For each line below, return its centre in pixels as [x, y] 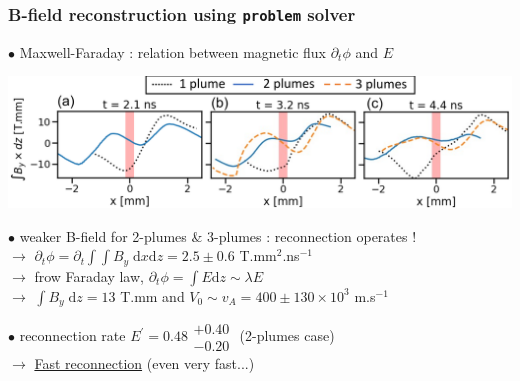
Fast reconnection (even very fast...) [144, 363]
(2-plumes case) [287, 335]
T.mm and [152, 295]
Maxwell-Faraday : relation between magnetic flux [172, 51]
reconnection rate [72, 335]
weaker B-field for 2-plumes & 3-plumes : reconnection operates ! [218, 235]
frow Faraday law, [89, 275]
